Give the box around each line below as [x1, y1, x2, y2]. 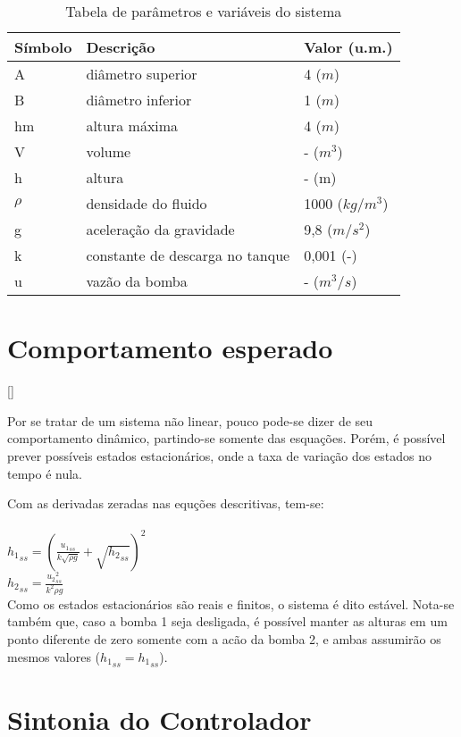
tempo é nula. [7, 464, 82, 482]
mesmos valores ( [7, 647, 101, 666]
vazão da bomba [86, 271, 188, 291]
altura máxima [86, 115, 179, 136]
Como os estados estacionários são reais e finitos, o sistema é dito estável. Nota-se [7, 594, 455, 613]
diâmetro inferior [86, 89, 192, 110]
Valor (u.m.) [304, 37, 393, 57]
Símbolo [14, 37, 72, 57]
